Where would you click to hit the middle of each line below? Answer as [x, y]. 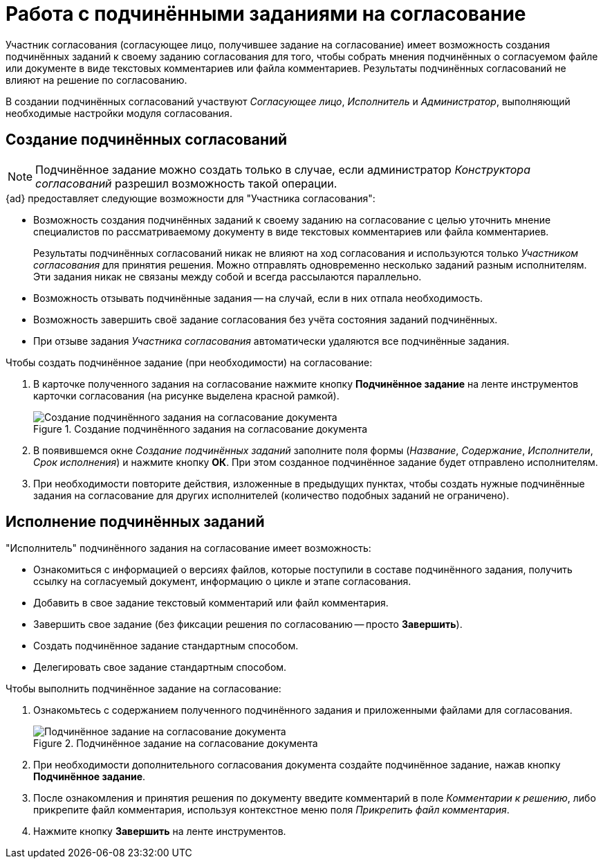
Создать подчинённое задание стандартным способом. [166, 646]
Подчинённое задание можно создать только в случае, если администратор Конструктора [283, 169]
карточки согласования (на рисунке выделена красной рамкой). [186, 395]
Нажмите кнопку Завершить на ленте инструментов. [160, 831]
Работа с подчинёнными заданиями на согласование [266, 14]
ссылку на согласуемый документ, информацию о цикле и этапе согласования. [222, 582]
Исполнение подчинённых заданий [135, 522]
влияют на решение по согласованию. [96, 80]
